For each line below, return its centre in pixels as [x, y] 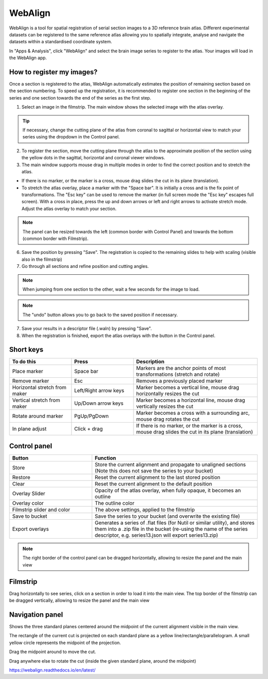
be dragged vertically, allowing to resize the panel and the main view [79, 600]
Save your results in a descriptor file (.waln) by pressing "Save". [87, 329]
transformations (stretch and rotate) [178, 374]
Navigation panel [36, 615]
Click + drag [89, 429]
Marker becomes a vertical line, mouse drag [188, 387]
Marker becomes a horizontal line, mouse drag [191, 400]
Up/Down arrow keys [99, 403]
